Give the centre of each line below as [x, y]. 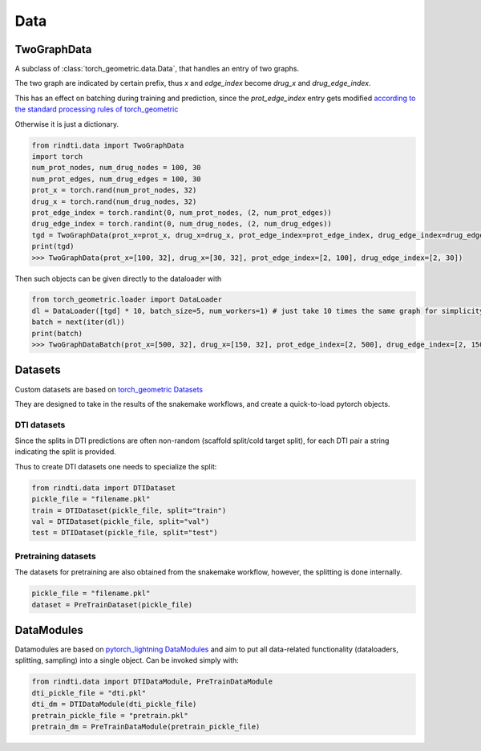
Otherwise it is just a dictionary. [67, 124]
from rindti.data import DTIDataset [104, 488]
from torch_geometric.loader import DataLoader [127, 300]
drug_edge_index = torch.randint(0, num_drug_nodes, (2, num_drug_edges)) [182, 224]
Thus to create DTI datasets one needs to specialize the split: [116, 466]
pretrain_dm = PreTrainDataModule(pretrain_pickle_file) [146, 727]
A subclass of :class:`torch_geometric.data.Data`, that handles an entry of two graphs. [157, 69]
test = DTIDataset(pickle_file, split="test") [125, 533]
